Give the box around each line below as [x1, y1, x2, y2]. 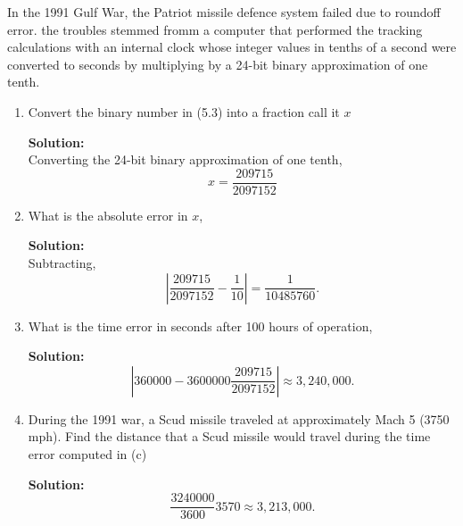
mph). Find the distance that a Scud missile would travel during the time [28, 427, 431, 446]
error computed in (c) [28, 444, 147, 463]
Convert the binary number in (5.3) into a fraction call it [28, 102, 340, 121]
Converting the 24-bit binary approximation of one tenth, [28, 150, 343, 169]
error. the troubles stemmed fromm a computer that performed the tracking [7, 20, 423, 38]
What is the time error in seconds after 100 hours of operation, [28, 316, 373, 335]
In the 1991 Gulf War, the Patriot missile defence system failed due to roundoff [7, 3, 441, 21]
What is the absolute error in [28, 205, 188, 224]
